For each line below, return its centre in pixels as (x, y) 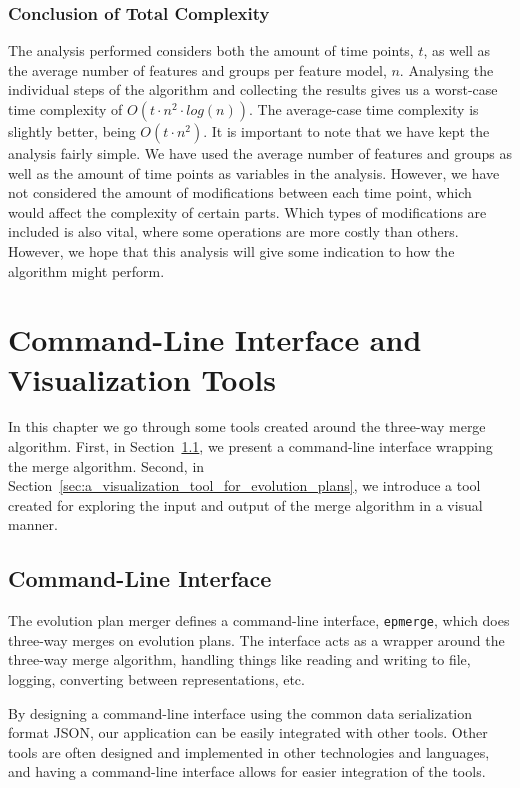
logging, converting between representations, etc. (156, 679)
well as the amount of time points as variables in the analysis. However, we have (254, 172)
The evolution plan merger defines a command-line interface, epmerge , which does (259, 620)
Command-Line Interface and (215, 339)
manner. (33, 524)
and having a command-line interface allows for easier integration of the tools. (247, 771)
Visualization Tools (142, 378)
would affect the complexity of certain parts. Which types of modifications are (247, 211)
